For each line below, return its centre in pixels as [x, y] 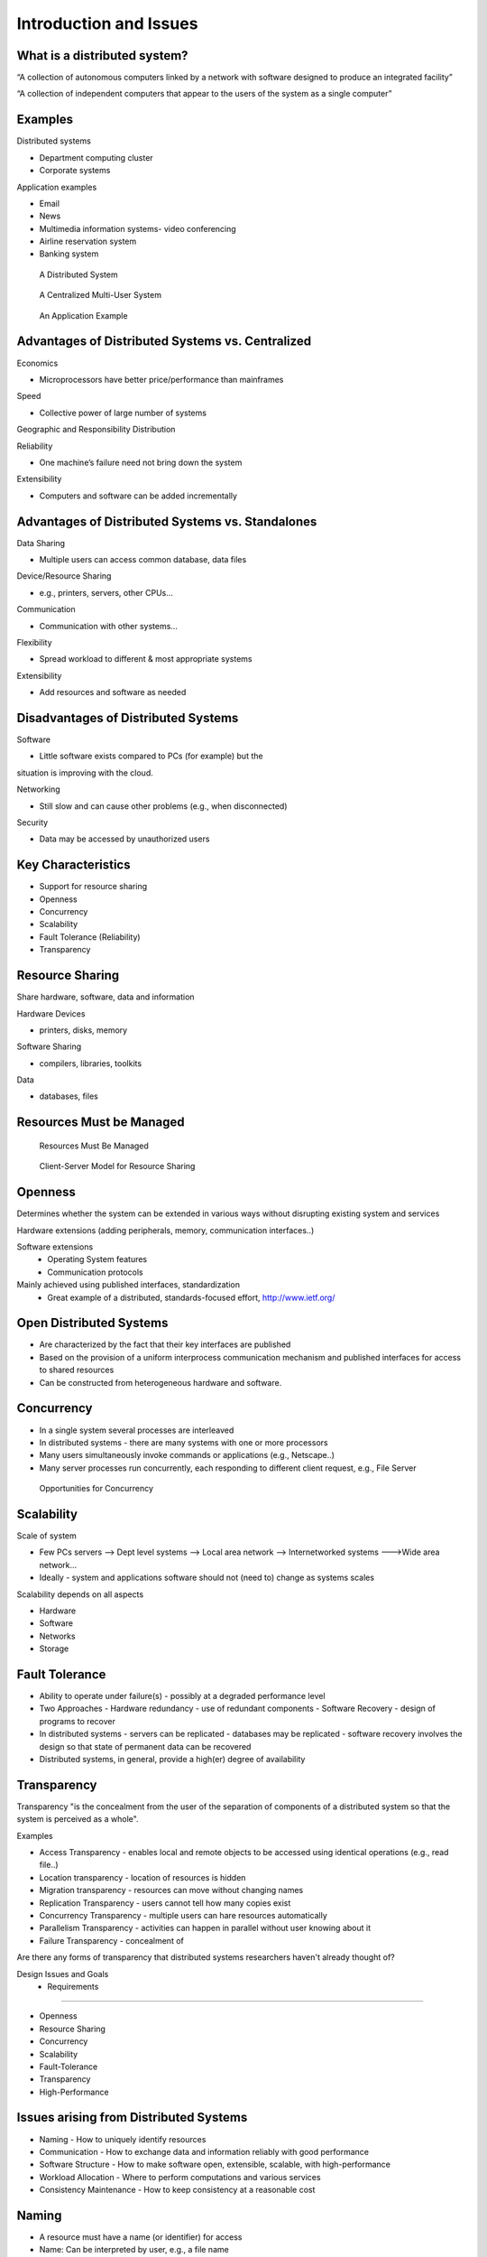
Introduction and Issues [107, 23]
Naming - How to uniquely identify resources [123, 2139]
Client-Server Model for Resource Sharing [117, 1166]
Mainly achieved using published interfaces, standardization [129, 1285]
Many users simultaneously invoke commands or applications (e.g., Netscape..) [187, 1455]
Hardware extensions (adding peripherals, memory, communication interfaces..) [165, 1230]
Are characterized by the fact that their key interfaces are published [165, 1344]
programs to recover [78, 1721]
